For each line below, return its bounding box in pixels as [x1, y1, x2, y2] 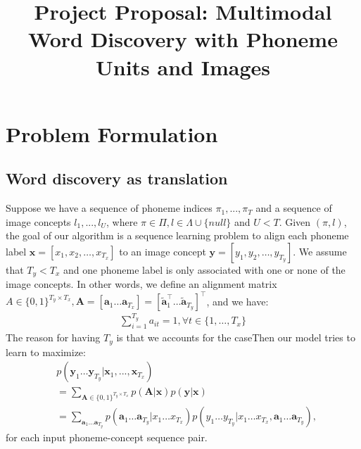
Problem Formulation [6, 119, 218, 148]
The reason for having [6, 330, 101, 345]
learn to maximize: [6, 344, 86, 359]
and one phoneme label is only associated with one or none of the [63, 262, 346, 277]
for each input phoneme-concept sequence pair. [6, 430, 208, 444]
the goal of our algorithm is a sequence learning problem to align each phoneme [6, 228, 349, 243]
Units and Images [96, 52, 270, 81]
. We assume [293, 244, 347, 258]
